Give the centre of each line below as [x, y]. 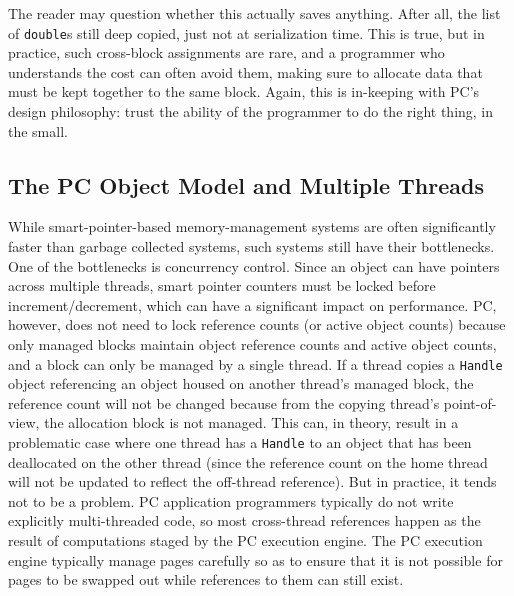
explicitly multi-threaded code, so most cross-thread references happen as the [244, 520]
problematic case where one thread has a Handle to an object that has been [240, 442]
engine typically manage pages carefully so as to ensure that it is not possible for [255, 559]
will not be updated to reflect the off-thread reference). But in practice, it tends [252, 481]
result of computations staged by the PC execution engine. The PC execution [245, 540]
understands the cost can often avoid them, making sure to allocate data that [245, 71]
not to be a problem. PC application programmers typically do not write [231, 500]
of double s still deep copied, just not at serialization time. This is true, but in [246, 32]
